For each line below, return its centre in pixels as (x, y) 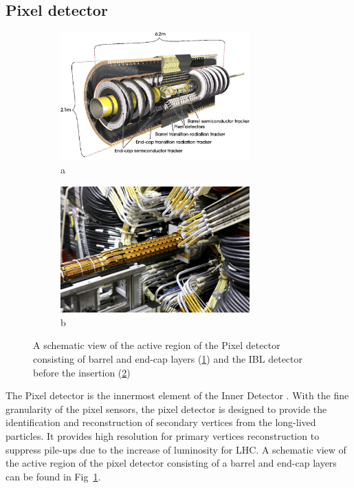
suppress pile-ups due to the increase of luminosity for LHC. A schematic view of (176, 449)
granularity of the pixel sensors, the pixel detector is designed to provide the (166, 409)
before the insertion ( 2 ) (82, 372)
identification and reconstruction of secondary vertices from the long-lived (161, 422)
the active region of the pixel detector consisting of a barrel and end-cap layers (171, 463)
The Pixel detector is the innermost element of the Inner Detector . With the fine (177, 395)
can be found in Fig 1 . (53, 476)
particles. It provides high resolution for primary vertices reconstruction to (163, 435)
